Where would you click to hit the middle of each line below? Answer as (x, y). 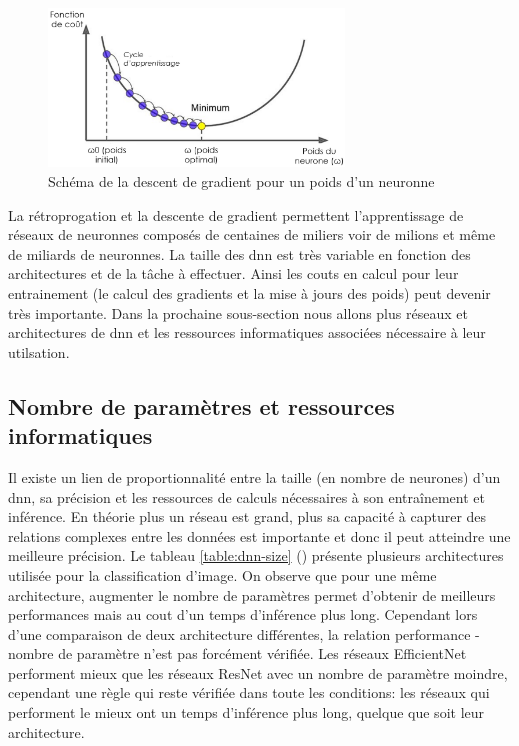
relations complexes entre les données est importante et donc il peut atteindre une (259, 535)
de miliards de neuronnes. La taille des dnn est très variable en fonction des (239, 253)
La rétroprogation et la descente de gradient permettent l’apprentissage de (236, 214)
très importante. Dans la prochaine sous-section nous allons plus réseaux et (238, 312)
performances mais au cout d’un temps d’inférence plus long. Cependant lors (243, 614)
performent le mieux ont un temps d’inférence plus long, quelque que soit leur (246, 712)
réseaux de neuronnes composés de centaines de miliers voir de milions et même (252, 234)
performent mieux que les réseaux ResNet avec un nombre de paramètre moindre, (258, 672)
